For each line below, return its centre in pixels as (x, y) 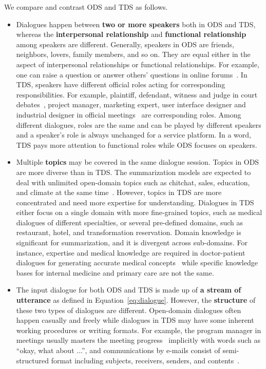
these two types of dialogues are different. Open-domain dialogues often (129, 310)
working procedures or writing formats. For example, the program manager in (139, 330)
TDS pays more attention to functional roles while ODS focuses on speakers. (137, 144)
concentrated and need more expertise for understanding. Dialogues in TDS (135, 202)
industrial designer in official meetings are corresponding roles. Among (129, 114)
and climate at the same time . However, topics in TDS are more (119, 192)
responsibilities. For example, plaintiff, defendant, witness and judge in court (137, 94)
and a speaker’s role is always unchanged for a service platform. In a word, (134, 135)
